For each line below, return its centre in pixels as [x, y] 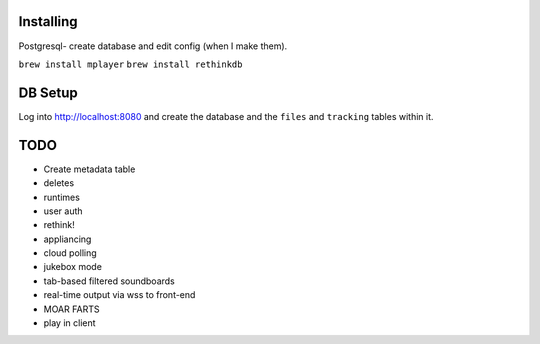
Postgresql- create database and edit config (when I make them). [153, 46]
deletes [59, 183]
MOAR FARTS [71, 309]
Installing [48, 21]
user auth [63, 211]
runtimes [61, 197]
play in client [69, 323]
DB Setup [48, 92]
